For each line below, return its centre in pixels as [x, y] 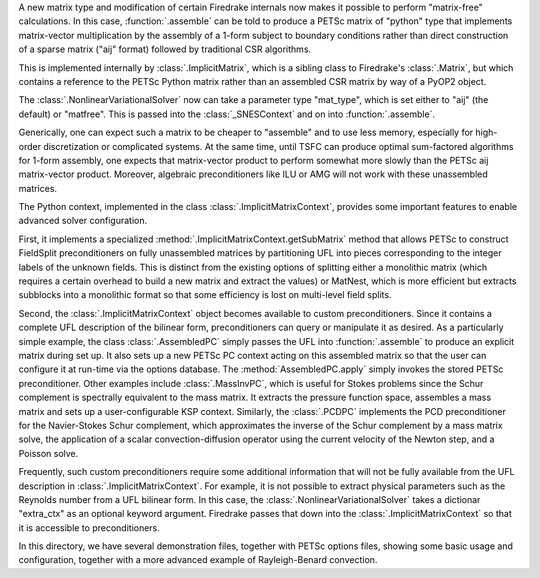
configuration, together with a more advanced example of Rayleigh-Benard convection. [198, 560]
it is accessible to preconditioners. [89, 527]
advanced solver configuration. [83, 221]
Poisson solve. [48, 453]
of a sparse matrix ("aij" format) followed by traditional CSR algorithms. [165, 49]
